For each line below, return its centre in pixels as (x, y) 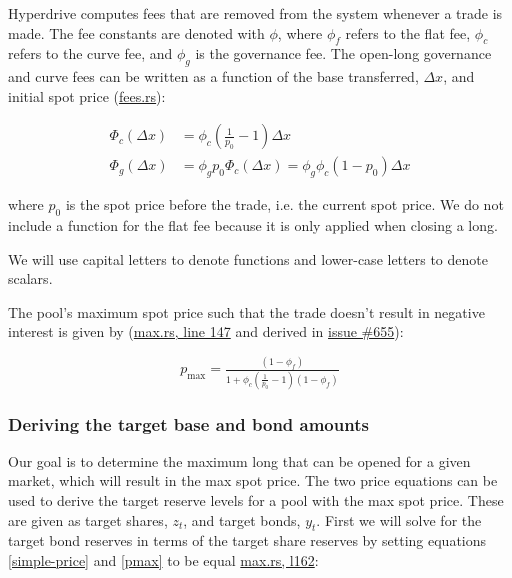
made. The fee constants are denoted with (136, 32)
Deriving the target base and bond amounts (188, 423)
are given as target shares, (88, 519)
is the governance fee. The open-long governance (343, 53)
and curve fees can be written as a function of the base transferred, (213, 76)
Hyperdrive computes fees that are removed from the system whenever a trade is (255, 13)
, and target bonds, (242, 519)
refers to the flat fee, (408, 32)
